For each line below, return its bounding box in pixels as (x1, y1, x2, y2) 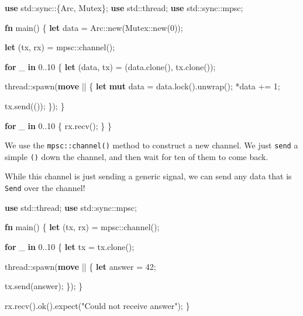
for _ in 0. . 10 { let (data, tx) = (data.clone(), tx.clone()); (5, 60, 216, 72)
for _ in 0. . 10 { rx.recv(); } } (5, 119, 112, 131)
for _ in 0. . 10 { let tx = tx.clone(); (5, 240, 135, 252)
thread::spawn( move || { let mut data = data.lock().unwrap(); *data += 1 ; (5, 80, 280, 92)
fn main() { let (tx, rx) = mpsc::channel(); (5, 221, 160, 233)
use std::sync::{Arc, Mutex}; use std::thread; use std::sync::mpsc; (5, 2, 243, 13)
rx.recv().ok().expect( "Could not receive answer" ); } (5, 299, 190, 311)
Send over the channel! (5, 182, 85, 194)
